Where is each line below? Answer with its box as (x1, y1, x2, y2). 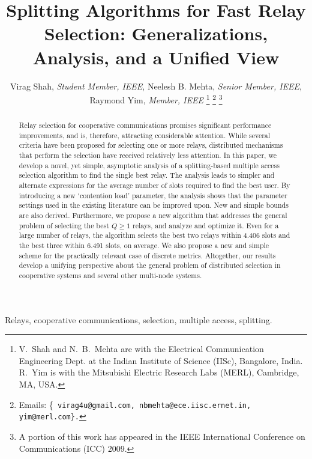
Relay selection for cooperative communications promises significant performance (19, 120, 272, 130)
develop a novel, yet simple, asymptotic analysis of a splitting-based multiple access (19, 160, 280, 170)
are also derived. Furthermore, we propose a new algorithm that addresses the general (19, 210, 287, 220)
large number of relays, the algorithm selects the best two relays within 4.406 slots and (19, 230, 290, 240)
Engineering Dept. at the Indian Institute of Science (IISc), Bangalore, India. (19, 354, 303, 366)
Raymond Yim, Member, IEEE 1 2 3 (89, 92, 223, 106)
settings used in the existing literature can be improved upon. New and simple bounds (19, 200, 289, 210)
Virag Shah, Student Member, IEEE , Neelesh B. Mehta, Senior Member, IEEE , (10, 79, 302, 92)
